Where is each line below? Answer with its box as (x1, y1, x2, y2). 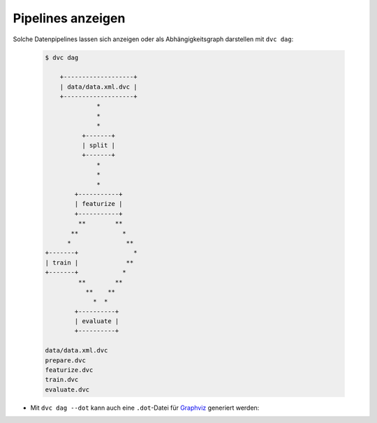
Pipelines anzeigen (13, 10, 126, 26)
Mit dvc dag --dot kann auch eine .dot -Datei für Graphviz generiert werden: (30, 403, 260, 412)
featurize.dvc (45, 366, 94, 374)
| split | (81, 142, 115, 149)
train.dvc (45, 376, 79, 384)
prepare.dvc (45, 356, 87, 364)
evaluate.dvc (45, 385, 90, 394)
